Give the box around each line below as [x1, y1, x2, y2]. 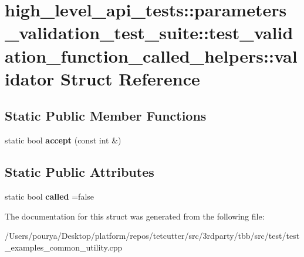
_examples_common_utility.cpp [5, 241, 123, 253]
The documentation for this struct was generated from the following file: [5, 210, 265, 222]
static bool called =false [5, 190, 94, 202]
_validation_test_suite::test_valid [5, 20, 293, 44]
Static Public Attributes [5, 163, 154, 181]
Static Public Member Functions [5, 107, 207, 125]
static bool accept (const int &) [5, 134, 121, 146]
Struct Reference [60, 66, 200, 90]
